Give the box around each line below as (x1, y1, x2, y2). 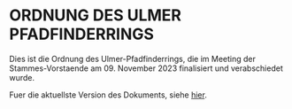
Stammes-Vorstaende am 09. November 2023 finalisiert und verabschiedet (9, 63, 283, 74)
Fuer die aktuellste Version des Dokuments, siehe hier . (9, 90, 208, 100)
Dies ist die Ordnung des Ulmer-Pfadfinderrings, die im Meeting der (9, 53, 257, 64)
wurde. (9, 72, 35, 82)
